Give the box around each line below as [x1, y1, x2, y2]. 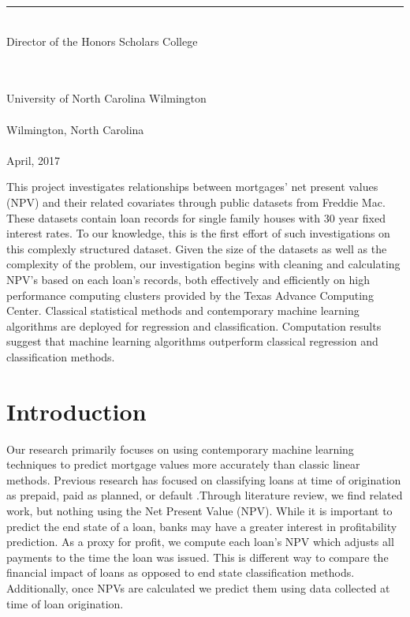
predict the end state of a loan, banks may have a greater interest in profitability [6, 518, 397, 534]
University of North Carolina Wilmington [6, 90, 207, 107]
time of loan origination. [6, 595, 124, 611]
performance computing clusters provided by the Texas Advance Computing [6, 286, 374, 303]
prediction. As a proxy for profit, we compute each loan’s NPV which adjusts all [6, 533, 394, 550]
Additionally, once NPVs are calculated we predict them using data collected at [6, 579, 390, 596]
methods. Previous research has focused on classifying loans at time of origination [6, 471, 401, 488]
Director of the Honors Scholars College [6, 32, 198, 49]
